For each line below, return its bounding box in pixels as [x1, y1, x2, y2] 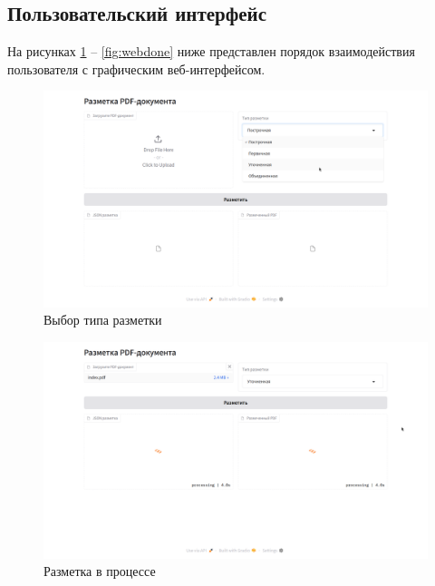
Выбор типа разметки [43, 310, 162, 329]
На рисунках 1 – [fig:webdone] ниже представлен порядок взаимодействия [7, 42, 415, 61]
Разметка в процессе [43, 562, 156, 581]
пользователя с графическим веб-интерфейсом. [7, 59, 266, 78]
